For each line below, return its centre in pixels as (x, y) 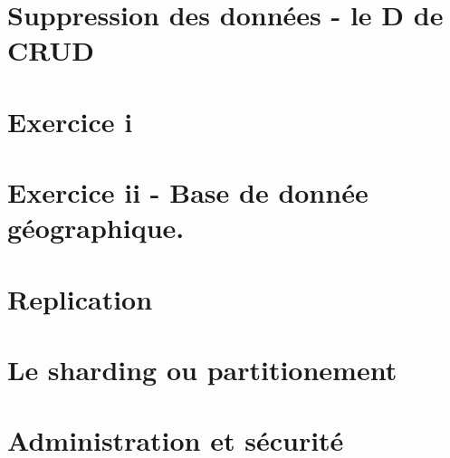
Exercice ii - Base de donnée (188, 192)
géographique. (96, 228)
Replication (80, 298)
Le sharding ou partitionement (202, 370)
